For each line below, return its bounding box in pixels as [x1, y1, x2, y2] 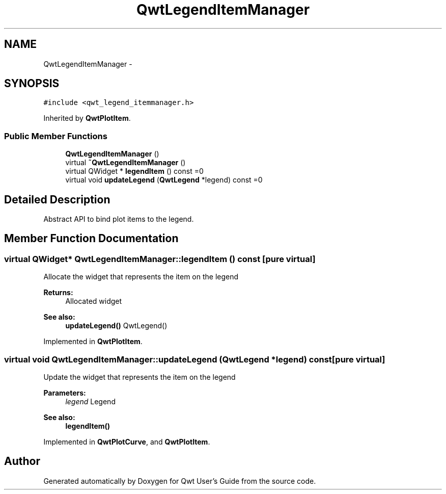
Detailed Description [4, 193, 110, 206]
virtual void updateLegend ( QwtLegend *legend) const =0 [65, 175, 263, 185]
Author [4, 455, 40, 468]
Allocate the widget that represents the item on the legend [43, 272, 239, 281]
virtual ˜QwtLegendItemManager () [65, 158, 186, 167]
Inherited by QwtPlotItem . [43, 114, 131, 123]
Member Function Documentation [4, 232, 179, 245]
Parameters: [43, 388, 86, 397]
